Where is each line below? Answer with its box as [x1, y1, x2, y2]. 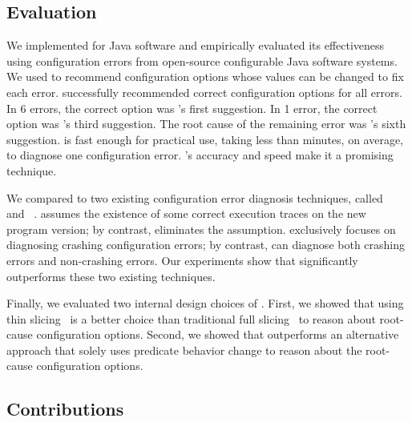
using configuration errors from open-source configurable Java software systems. [6, 52, 398, 69]
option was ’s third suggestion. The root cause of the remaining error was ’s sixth [6, 115, 406, 132]
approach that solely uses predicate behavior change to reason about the [6, 341, 362, 358]
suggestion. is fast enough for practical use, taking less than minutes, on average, [6, 131, 403, 147]
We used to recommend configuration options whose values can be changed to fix [6, 68, 404, 85]
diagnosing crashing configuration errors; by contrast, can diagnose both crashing [6, 236, 406, 253]
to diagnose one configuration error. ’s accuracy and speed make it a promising [6, 147, 394, 163]
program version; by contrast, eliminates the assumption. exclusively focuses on [6, 220, 396, 237]
